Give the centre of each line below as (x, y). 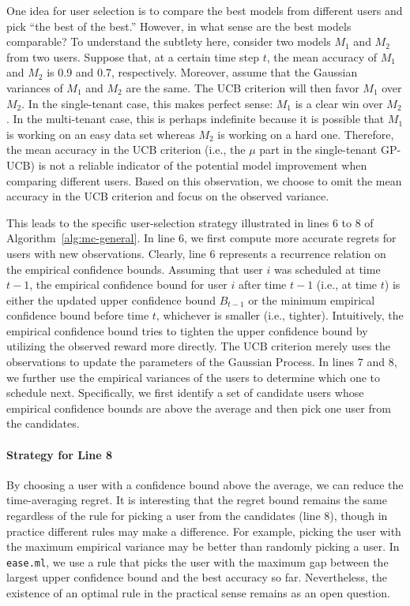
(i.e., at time (347, 284)
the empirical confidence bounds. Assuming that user (135, 269)
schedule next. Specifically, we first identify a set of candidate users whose (185, 393)
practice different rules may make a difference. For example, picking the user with (204, 531)
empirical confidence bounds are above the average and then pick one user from (199, 408)
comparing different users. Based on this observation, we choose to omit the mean (204, 180)
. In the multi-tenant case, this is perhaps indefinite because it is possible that (196, 119)
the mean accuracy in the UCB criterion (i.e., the (126, 150)
